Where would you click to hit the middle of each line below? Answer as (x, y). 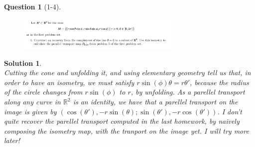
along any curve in (32, 101)
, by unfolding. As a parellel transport (188, 92)
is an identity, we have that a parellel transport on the (155, 101)
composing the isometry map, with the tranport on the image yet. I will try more (127, 130)
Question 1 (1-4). (33, 6)
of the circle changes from (43, 92)
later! (12, 140)
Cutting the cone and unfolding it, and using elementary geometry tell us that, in (127, 73)
